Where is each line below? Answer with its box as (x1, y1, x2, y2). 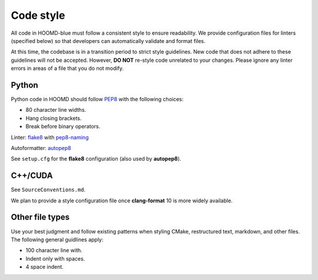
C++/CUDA (11, 171, 53, 181)
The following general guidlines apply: (11, 236, 104, 243)
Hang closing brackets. (25, 115, 82, 122)
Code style (11, 9, 65, 22)
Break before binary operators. (25, 123, 101, 130)
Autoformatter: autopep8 (11, 144, 71, 151)
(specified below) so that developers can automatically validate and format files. (11, 37, 206, 44)
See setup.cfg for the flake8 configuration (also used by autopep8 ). (11, 155, 182, 162)
